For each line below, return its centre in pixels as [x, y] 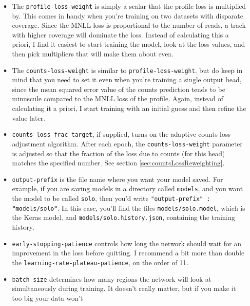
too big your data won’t [48, 297]
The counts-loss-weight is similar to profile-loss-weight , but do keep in [127, 70]
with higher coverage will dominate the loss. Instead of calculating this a [120, 34]
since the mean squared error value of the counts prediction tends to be [119, 89]
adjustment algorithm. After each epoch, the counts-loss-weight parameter [127, 143]
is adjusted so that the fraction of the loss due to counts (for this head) [118, 153]
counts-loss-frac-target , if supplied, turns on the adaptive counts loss [121, 134]
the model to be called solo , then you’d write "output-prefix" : [111, 198]
